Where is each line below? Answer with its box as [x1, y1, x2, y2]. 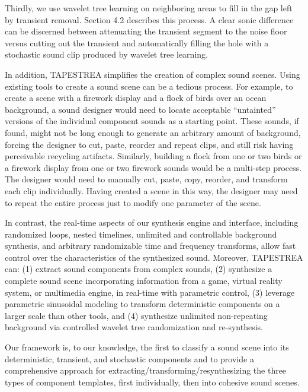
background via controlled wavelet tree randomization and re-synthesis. [5, 321, 263, 333]
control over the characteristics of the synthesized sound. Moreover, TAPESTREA [5, 251, 303, 263]
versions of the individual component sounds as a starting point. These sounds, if [5, 115, 299, 127]
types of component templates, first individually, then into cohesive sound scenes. [5, 375, 300, 388]
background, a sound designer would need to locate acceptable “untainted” [5, 103, 276, 115]
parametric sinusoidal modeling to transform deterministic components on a [5, 298, 280, 310]
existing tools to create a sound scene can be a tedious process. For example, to [5, 80, 293, 92]
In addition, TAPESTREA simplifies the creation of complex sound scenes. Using [5, 68, 300, 80]
